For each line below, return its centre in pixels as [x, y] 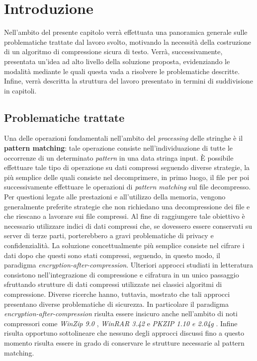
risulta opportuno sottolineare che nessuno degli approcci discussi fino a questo [124, 333]
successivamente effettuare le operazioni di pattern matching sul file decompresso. [128, 187]
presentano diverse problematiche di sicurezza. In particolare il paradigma [117, 304]
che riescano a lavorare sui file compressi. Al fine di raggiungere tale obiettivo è [125, 216]
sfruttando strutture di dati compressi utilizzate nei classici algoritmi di [113, 284]
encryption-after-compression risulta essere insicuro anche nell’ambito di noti [121, 314]
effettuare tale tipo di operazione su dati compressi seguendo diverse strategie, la [127, 167]
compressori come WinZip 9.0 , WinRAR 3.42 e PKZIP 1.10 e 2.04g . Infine [121, 323]
